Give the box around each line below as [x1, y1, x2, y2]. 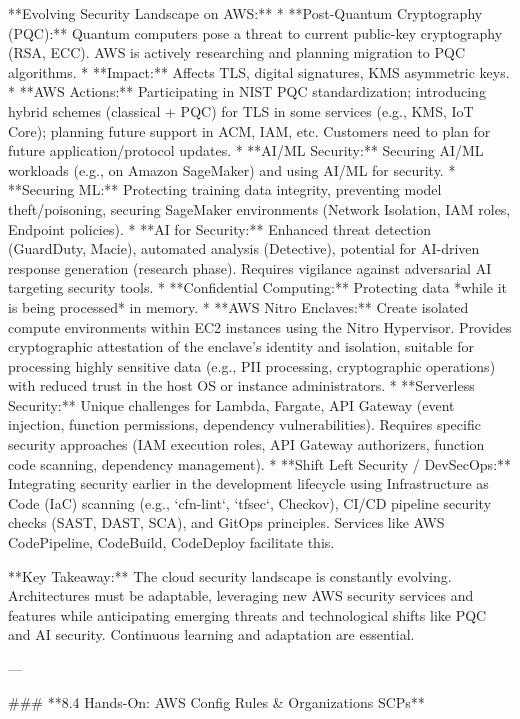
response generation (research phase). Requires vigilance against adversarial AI [8, 257, 492, 278]
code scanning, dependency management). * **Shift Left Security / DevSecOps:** [8, 453, 512, 474]
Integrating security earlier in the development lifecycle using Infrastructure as [8, 473, 489, 494]
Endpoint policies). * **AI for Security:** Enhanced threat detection [8, 218, 431, 239]
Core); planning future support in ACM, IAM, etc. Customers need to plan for [8, 120, 491, 141]
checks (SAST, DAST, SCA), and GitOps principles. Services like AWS [8, 512, 445, 533]
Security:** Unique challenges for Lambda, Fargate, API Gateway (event [8, 394, 455, 415]
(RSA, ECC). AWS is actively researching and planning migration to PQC [8, 42, 466, 63]
